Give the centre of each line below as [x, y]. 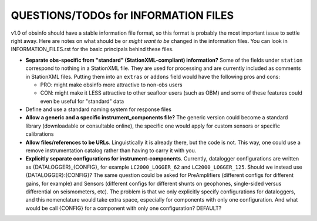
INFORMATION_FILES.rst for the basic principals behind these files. [92, 49]
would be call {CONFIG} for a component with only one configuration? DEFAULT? [124, 208]
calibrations [40, 134]
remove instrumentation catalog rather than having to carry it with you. [111, 150]
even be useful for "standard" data [82, 101]
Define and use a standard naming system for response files [98, 109]
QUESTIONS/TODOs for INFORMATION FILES [122, 15]
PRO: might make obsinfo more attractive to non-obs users [111, 85]
